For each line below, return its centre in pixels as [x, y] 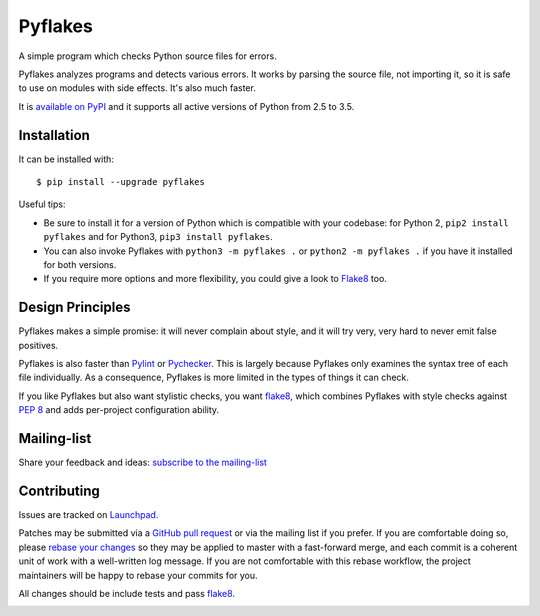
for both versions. [80, 264]
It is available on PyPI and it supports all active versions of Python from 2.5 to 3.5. [186, 106]
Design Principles [74, 307]
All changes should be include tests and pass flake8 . [126, 593]
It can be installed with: [66, 159]
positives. [38, 345]
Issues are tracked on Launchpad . [88, 515]
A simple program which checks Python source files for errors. [147, 56]
